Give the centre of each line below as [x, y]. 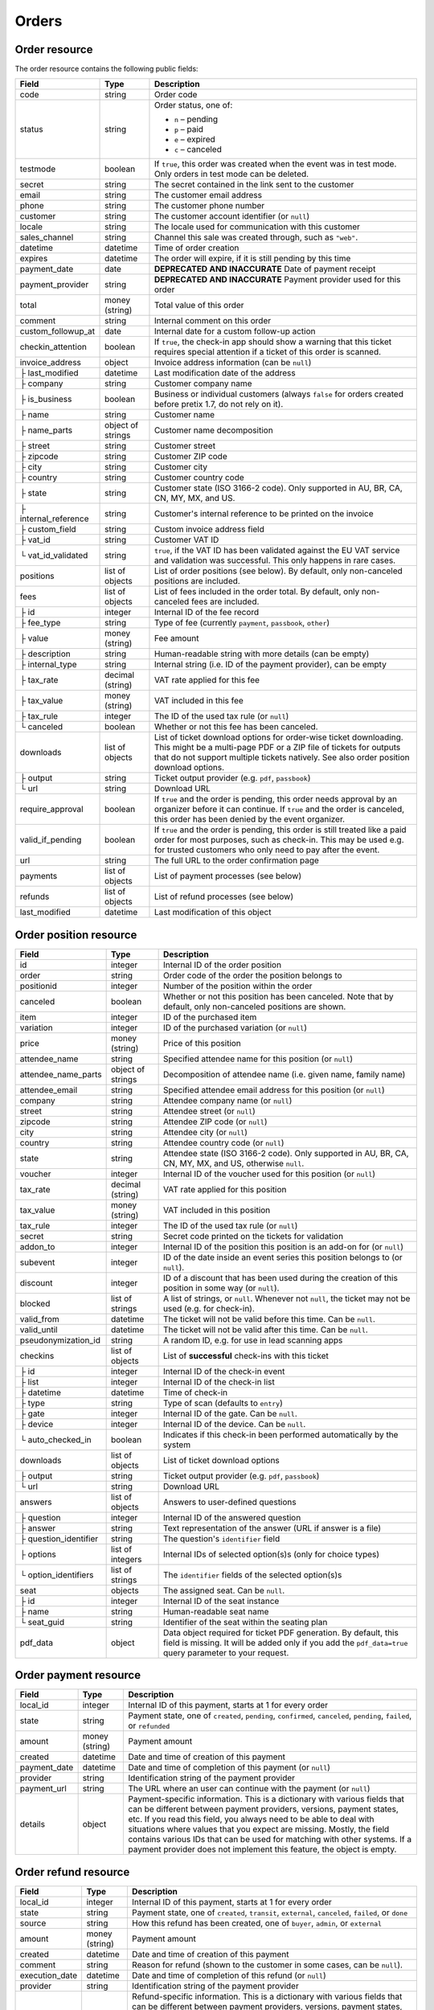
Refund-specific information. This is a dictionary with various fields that [267, 1996]
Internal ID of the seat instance [221, 1601]
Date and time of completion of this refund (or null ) [229, 1975]
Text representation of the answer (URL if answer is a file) [272, 1528]
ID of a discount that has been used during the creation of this [280, 1278]
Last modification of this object [213, 913]
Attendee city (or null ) [205, 1132]
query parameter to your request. [226, 1652]
